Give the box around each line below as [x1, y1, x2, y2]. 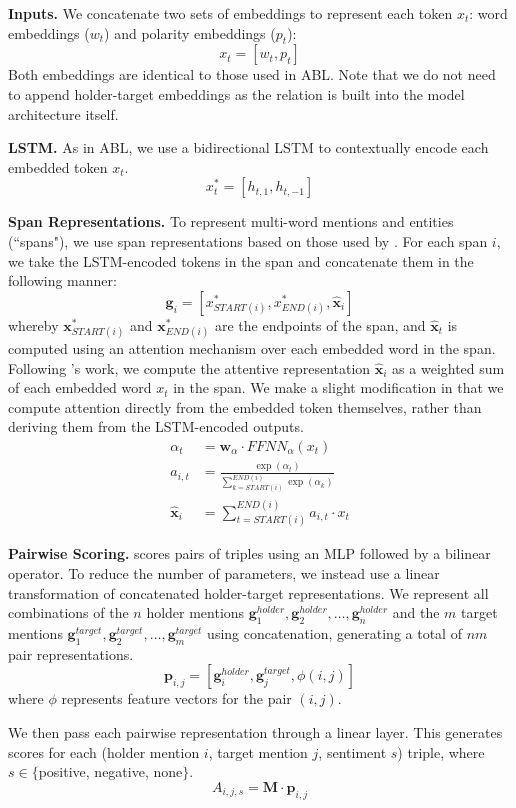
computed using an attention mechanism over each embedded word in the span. [8, 337, 496, 358]
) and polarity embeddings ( [104, 22, 276, 43]
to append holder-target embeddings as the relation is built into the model [8, 83, 465, 104]
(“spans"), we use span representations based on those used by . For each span [8, 230, 488, 251]
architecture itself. [8, 103, 119, 124]
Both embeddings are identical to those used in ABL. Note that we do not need [8, 64, 496, 85]
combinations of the [8, 602, 129, 623]
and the [392, 602, 440, 623]
